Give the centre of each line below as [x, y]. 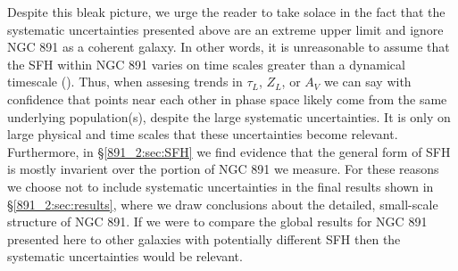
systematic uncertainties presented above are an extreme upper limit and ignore [225, 29]
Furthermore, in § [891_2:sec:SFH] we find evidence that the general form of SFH [229, 151]
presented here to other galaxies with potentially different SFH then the [204, 238]
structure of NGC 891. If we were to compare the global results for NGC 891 [217, 222]
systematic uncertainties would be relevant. [125, 256]
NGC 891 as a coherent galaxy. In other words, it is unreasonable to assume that [229, 47]
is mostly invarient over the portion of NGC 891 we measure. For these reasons [223, 169]
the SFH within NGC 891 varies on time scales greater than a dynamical [206, 64]
